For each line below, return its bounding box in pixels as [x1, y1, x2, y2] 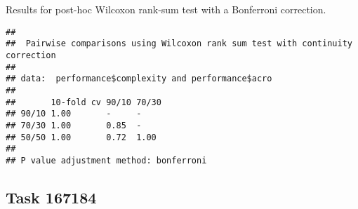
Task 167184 [6, 186, 97, 208]
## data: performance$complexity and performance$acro [6, 74, 272, 84]
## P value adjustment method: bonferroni [6, 155, 207, 166]
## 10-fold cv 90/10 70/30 [6, 97, 161, 107]
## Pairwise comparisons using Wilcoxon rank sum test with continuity [6, 39, 352, 49]
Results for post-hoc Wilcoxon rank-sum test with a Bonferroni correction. [6, 2, 326, 16]
